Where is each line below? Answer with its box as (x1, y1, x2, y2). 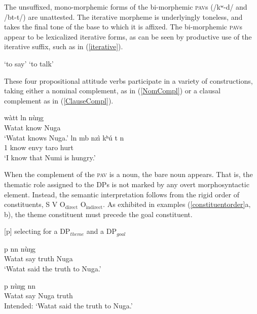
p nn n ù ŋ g (4, 243, 36, 254)
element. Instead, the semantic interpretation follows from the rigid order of (4, 189, 240, 199)
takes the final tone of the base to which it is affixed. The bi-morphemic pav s (4, 21, 243, 32)
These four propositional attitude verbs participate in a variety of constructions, (4, 75, 253, 86)
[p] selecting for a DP (4, 226, 70, 236)
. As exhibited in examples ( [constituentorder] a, (103, 199, 251, 210)
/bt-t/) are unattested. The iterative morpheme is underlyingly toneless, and (4, 11, 243, 22)
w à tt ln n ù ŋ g (4, 112, 44, 123)
